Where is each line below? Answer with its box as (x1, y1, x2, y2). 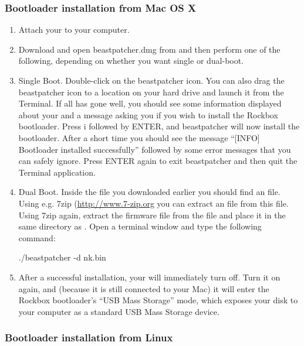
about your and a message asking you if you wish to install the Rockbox (18, 108, 278, 121)
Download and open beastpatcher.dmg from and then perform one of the (18, 43, 281, 55)
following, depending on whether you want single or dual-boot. (18, 54, 244, 67)
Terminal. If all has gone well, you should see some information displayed (18, 97, 282, 109)
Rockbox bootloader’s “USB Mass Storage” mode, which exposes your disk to (18, 294, 298, 306)
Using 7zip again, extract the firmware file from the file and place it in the (18, 208, 286, 221)
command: (18, 231, 56, 244)
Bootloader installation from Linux (5, 330, 173, 345)
